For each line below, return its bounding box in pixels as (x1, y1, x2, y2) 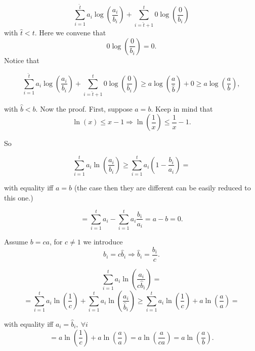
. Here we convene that (34, 27, 106, 38)
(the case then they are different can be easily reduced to (74, 182, 251, 192)
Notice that (4, 55, 39, 65)
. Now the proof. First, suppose (35, 103, 133, 114)
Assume (4, 236, 28, 247)
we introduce (83, 236, 123, 247)
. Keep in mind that (151, 103, 213, 114)
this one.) (4, 192, 33, 203)
